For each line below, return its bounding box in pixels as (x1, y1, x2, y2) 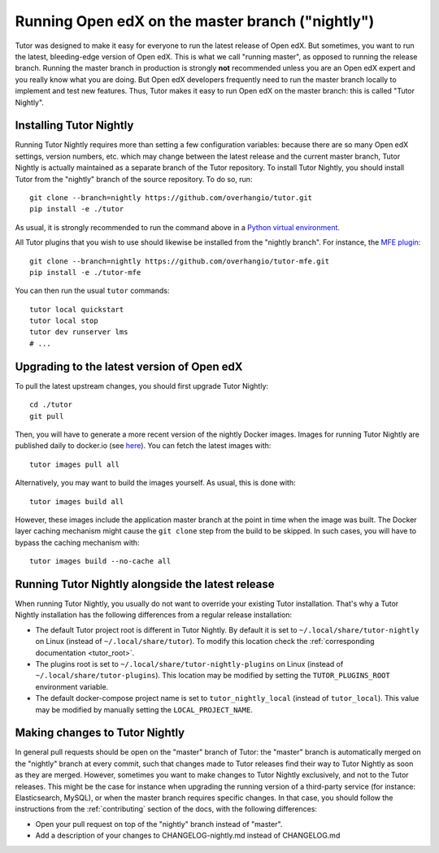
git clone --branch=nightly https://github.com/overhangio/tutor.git (29, 193, 313, 202)
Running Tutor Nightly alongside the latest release (15, 577, 276, 591)
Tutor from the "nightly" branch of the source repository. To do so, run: (15, 174, 253, 184)
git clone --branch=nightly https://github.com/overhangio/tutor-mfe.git (29, 256, 330, 266)
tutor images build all (29, 497, 124, 506)
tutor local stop (29, 316, 98, 325)
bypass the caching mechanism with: (15, 537, 140, 547)
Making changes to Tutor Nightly (15, 726, 185, 740)
